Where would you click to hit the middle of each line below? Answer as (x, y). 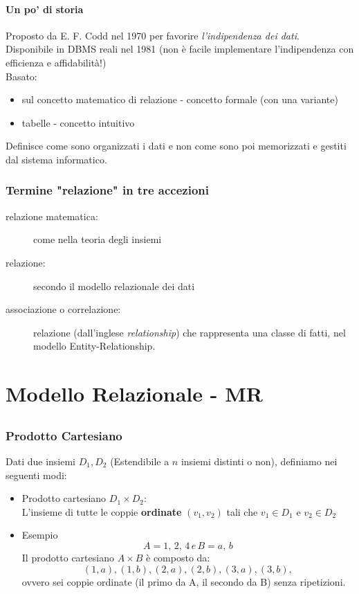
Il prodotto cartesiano (68, 557)
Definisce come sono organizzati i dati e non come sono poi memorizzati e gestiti (176, 146)
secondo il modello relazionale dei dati (114, 286)
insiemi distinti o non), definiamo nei (259, 461)
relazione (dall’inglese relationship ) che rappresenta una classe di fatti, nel (190, 332)
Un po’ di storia (45, 9)
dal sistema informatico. (56, 159)
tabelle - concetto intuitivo (78, 122)
